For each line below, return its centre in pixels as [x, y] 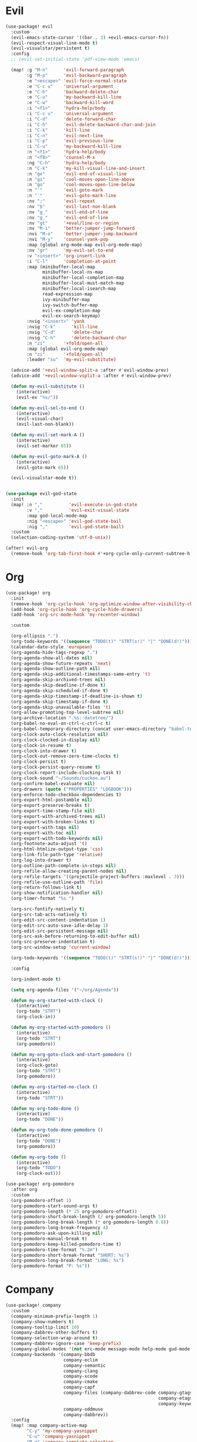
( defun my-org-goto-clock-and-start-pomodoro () [71, 1054]
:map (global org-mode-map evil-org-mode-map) [85, 245]
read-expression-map [68, 294]
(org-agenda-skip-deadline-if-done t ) [59, 685]
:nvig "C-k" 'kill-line [62, 327]
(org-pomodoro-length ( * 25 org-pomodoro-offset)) [74, 1211]
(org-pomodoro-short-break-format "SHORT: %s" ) [70, 1255]
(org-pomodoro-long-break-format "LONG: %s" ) [68, 1261]
